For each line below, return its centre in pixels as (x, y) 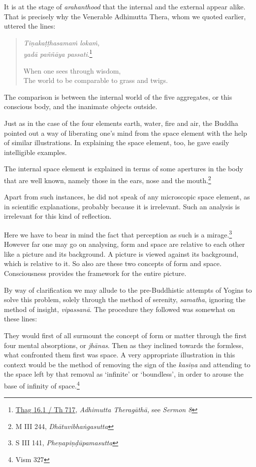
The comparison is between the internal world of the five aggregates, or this (118, 97)
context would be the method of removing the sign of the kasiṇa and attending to (127, 364)
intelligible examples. (35, 152)
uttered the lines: (30, 26)
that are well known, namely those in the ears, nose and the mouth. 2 (108, 179)
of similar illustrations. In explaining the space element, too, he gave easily (117, 142)
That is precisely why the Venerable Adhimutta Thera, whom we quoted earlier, (125, 16)
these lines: (21, 319)
